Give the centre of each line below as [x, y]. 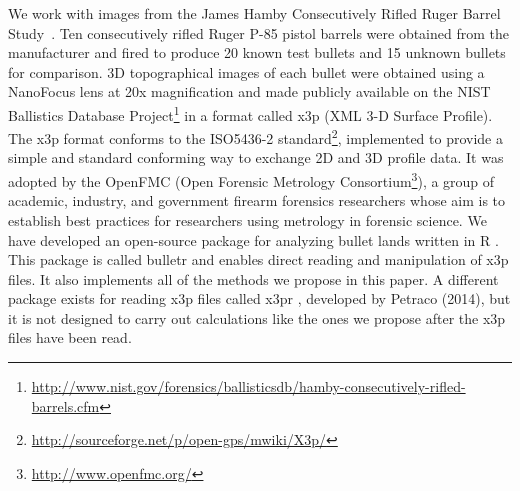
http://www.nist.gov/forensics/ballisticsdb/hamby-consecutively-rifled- [248, 386]
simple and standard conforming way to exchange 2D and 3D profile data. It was [256, 157]
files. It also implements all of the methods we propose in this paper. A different [253, 278]
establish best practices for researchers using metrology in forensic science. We [247, 219]
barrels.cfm [65, 405]
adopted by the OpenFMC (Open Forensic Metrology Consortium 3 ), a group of [251, 179]
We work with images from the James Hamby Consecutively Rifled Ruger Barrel [254, 13]
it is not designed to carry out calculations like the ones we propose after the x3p [257, 317]
